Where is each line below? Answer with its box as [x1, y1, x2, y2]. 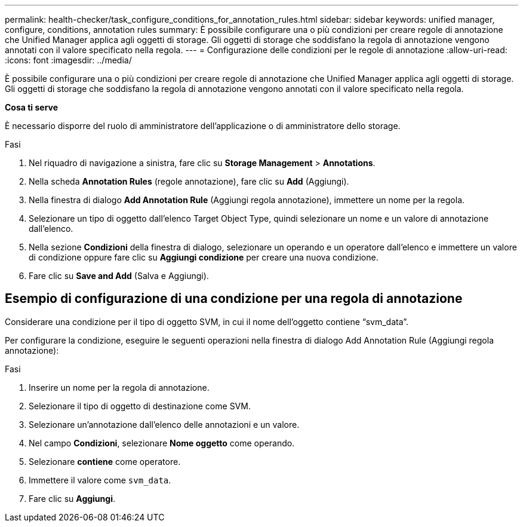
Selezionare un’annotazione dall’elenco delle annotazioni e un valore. [29, 419, 300, 430]
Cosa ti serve [5, 102, 59, 112]
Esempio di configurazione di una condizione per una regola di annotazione [5, 291, 463, 307]
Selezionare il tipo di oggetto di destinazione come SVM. [29, 400, 251, 411]
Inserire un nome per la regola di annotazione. [29, 382, 210, 393]
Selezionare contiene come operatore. [29, 456, 181, 467]
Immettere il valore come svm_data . [29, 474, 171, 485]
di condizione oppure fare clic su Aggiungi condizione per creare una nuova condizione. [29, 252, 379, 262]
